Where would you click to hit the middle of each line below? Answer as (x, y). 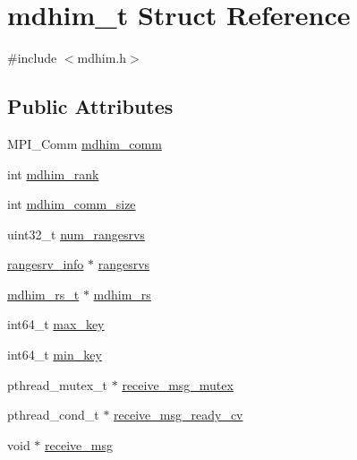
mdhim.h (102, 58)
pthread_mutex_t (58, 384)
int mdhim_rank (53, 174)
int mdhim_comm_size (72, 204)
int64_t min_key (55, 355)
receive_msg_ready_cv (178, 415)
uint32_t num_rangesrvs (76, 234)
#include (32, 58)
